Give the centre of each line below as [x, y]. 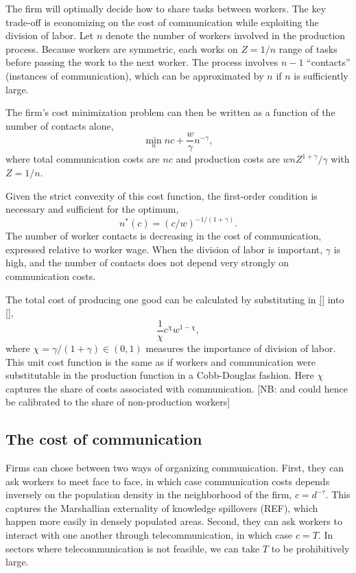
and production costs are [228, 159]
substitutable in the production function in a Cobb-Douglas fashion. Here [160, 375]
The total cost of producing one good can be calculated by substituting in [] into [175, 299]
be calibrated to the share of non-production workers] [118, 402]
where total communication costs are [83, 159]
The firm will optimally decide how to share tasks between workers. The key [166, 8]
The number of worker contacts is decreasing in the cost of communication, [164, 236]
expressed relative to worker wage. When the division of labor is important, [164, 249]
